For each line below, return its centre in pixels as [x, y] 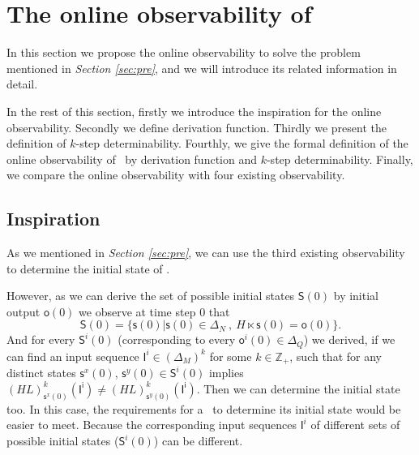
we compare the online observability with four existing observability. [176, 175]
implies [226, 373]
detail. [22, 84]
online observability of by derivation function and [132, 159]
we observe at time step [137, 311]
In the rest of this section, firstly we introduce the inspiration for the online [194, 111]
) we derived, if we [349, 339]
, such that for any [336, 356]
